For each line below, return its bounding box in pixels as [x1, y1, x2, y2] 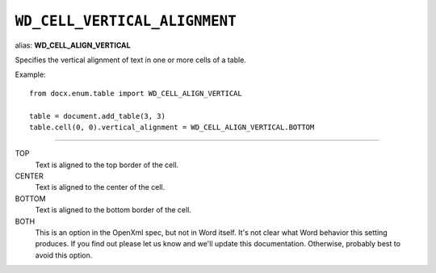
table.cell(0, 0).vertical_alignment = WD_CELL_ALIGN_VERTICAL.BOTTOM [29, 122, 315, 132]
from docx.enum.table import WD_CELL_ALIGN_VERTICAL [29, 89, 242, 98]
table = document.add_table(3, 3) [29, 111, 166, 120]
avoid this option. [35, 250, 93, 260]
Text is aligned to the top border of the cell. [35, 160, 179, 170]
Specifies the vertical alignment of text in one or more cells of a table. [15, 55, 246, 65]
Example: [15, 69, 46, 80]
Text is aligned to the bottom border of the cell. [35, 205, 191, 215]
